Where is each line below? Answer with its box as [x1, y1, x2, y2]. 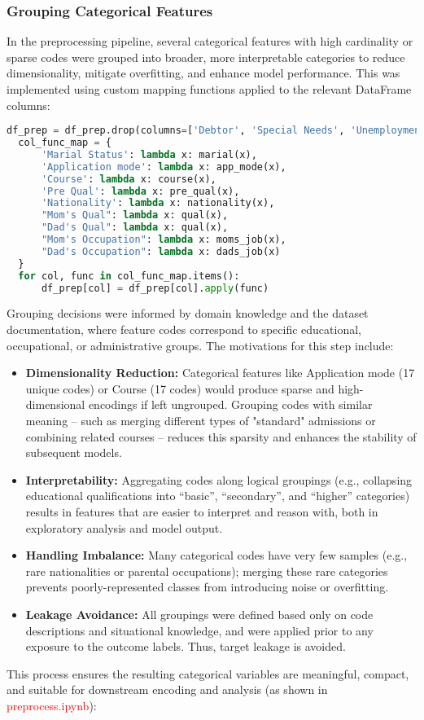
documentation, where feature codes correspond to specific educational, [7, 321, 361, 338]
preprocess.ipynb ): [7, 696, 97, 713]
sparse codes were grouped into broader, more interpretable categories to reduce [7, 48, 405, 65]
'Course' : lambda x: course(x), [41, 173, 216, 185]
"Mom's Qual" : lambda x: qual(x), [41, 209, 229, 222]
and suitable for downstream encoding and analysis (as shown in [7, 681, 328, 698]
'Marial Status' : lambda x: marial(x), [41, 148, 257, 160]
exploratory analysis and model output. [25, 519, 223, 536]
